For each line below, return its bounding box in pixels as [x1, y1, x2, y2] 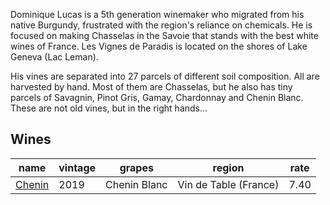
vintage [58, 160, 97, 174]
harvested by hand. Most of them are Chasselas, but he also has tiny [10, 81, 293, 93]
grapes [119, 160, 154, 174]
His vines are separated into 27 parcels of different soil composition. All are [10, 70, 320, 82]
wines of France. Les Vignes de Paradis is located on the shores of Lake [10, 40, 308, 52]
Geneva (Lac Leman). [10, 51, 99, 63]
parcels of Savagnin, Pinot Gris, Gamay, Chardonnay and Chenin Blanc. [10, 92, 304, 103]
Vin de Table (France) [177, 177, 280, 191]
